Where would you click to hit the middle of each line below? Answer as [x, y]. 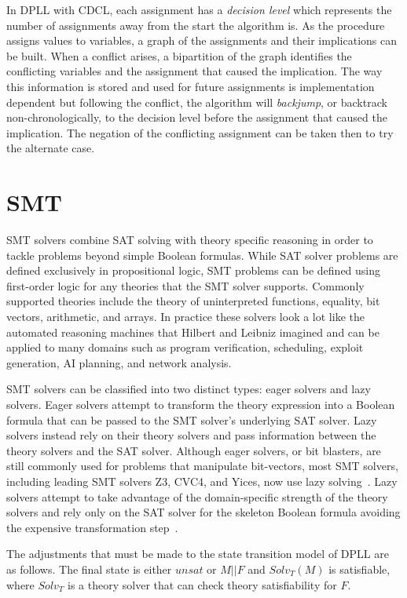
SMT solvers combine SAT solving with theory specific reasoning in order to [190, 240]
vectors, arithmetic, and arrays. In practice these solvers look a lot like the [185, 317]
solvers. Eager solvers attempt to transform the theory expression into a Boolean [201, 404]
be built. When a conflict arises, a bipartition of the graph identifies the [179, 55]
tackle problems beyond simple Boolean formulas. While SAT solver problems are [202, 255]
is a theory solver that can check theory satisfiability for [202, 584]
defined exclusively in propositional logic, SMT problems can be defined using [194, 270]
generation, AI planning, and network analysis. [119, 362]
